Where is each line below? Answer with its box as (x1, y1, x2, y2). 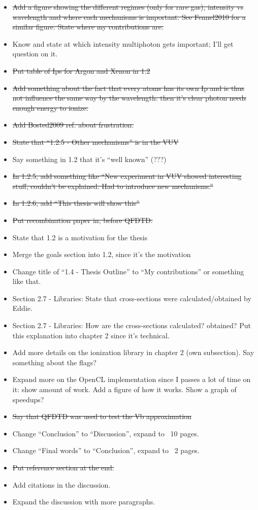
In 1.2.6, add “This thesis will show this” (12, 198, 140, 208)
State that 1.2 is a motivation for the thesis (12, 232, 148, 242)
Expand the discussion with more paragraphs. (12, 496, 155, 507)
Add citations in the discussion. (12, 479, 111, 490)
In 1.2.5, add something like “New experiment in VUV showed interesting (12, 171, 242, 181)
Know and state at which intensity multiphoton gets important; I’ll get (12, 38, 234, 49)
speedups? (12, 394, 44, 404)
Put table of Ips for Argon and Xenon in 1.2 (12, 65, 150, 76)
